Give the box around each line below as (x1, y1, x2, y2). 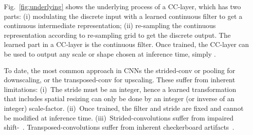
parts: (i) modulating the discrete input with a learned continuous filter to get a (4, 11, 243, 21)
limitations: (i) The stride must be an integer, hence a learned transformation (4, 84, 236, 94)
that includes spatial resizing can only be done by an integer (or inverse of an (4, 93, 235, 104)
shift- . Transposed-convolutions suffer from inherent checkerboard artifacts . (4, 122, 235, 132)
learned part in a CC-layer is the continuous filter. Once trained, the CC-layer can (4, 39, 249, 49)
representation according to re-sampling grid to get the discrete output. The (4, 30, 231, 40)
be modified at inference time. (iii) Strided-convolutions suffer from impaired (4, 112, 234, 122)
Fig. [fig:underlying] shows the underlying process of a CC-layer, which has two (4, 1, 241, 11)
